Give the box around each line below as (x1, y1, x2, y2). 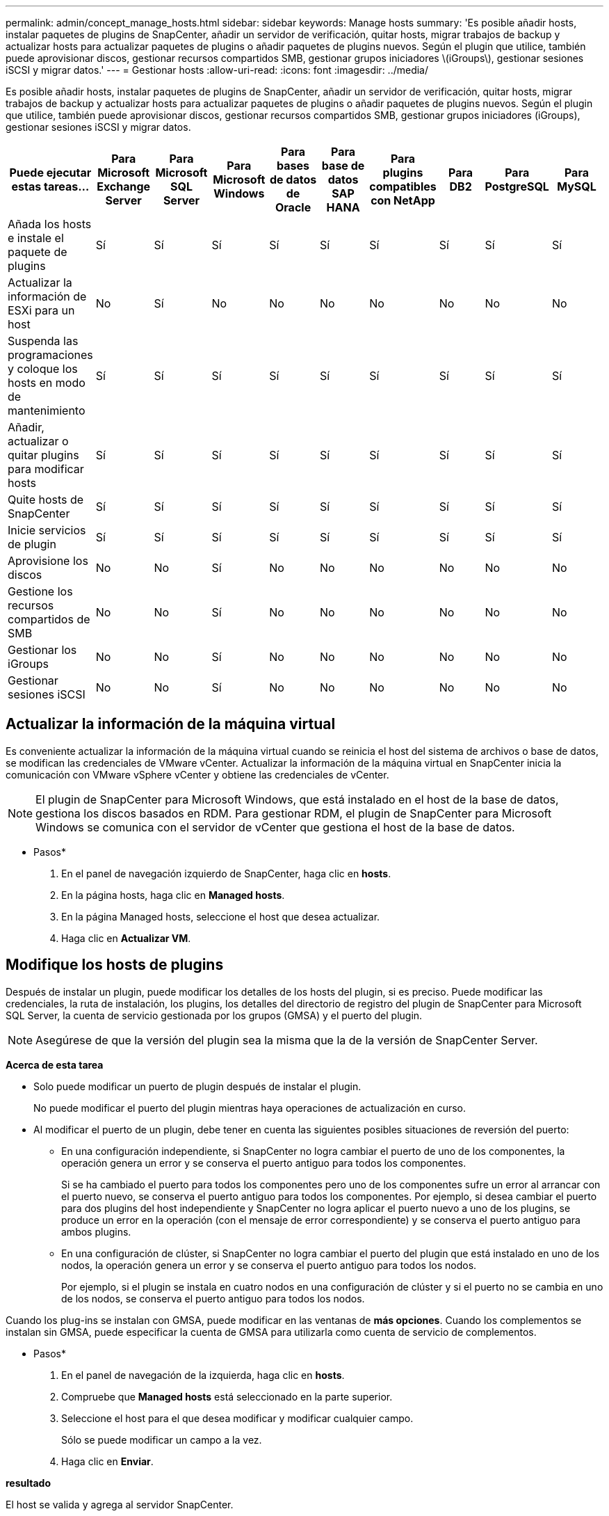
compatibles (369, 179, 437, 193)
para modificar (8, 462, 84, 476)
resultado (6, 1476, 51, 1489)
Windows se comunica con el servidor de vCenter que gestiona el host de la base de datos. (35, 820, 515, 834)
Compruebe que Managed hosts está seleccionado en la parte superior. (61, 1390, 393, 1403)
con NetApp (371, 193, 435, 207)
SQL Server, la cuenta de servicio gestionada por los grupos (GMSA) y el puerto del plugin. (6, 1009, 423, 1021)
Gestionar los (8, 643, 77, 657)
